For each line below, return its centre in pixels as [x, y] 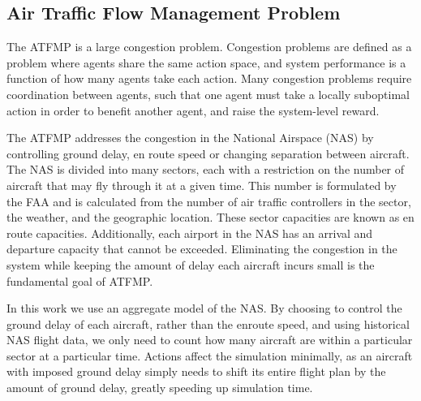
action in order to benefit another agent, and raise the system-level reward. [193, 110]
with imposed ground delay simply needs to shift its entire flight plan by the [196, 371]
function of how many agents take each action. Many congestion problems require [209, 78]
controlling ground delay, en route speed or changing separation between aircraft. [208, 153]
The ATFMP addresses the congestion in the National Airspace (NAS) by [190, 138]
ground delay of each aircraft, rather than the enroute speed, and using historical [208, 323]
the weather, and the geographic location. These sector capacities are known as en [210, 217]
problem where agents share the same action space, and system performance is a [206, 62]
